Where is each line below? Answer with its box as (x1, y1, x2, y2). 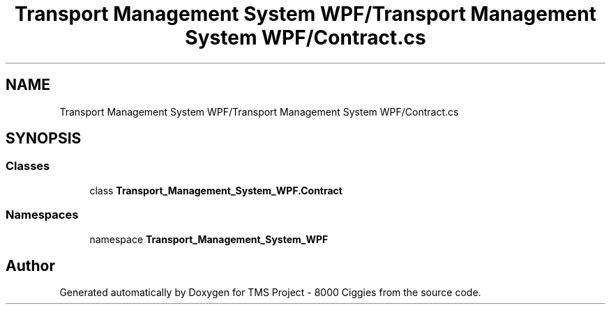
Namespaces (6, 208, 79, 222)
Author (6, 256, 55, 274)
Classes (6, 159, 50, 173)
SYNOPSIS (6, 130, 82, 148)
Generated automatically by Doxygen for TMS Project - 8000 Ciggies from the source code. (59, 286, 481, 299)
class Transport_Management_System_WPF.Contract (89, 184, 342, 196)
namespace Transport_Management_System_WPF (89, 233, 329, 245)
